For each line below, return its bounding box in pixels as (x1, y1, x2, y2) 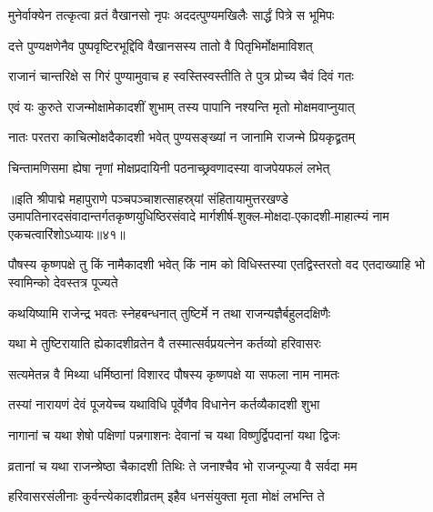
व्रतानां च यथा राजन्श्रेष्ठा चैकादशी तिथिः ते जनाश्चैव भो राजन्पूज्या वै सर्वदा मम (8, 456, 357, 475)
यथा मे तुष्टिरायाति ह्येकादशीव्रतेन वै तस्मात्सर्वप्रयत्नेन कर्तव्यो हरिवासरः (8, 334, 321, 353)
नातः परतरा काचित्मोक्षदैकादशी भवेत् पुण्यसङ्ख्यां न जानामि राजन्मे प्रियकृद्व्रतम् (8, 127, 355, 146)
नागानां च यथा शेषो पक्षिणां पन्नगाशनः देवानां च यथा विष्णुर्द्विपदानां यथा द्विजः (8, 425, 340, 444)
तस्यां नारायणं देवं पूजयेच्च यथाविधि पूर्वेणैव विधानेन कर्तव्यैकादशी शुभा (8, 395, 320, 414)
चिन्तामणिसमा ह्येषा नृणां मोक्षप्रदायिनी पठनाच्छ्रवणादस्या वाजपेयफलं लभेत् (8, 157, 330, 176)
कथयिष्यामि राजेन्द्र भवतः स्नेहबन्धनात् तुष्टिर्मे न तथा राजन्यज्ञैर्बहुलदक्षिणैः (8, 303, 331, 322)
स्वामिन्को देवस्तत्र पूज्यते (8, 272, 118, 291)
